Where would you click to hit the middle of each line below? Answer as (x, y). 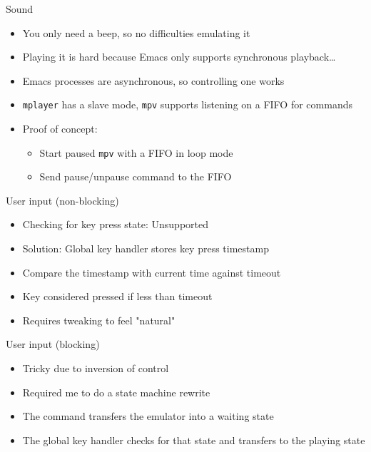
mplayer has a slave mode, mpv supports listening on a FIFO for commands (187, 104)
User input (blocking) (53, 344)
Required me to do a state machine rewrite (116, 392)
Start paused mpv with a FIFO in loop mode (136, 152)
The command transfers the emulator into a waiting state (148, 416)
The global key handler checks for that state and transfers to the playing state (194, 440)
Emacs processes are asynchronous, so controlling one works (153, 80)
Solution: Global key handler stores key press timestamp (146, 248)
